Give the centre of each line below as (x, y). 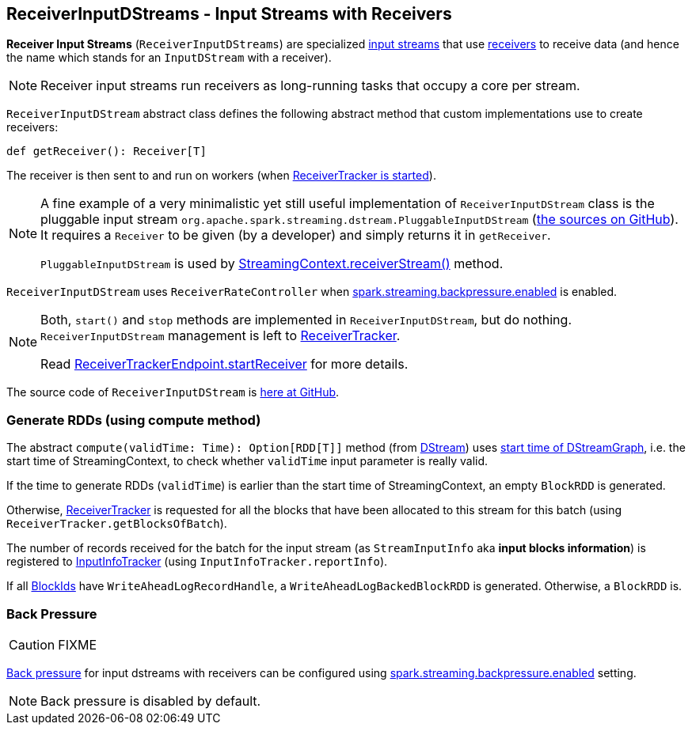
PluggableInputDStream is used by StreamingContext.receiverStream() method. (272, 264)
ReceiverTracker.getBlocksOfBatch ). (117, 524)
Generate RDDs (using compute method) (134, 420)
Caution (32, 644)
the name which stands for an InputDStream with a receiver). (169, 58)
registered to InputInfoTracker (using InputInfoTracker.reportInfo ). (197, 562)
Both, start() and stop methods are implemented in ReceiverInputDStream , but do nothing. (306, 320)
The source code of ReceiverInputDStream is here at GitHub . (173, 392)
